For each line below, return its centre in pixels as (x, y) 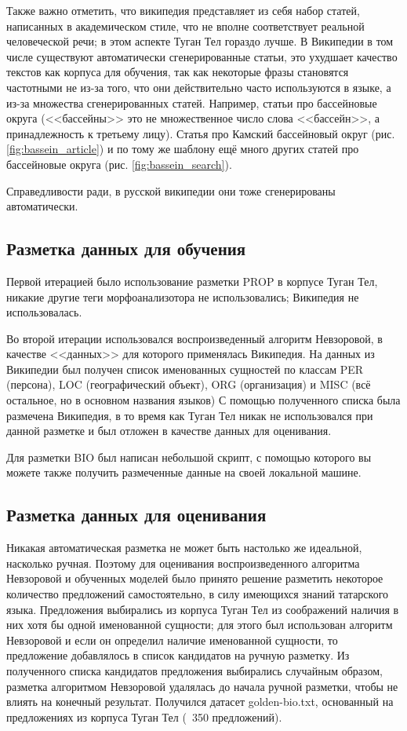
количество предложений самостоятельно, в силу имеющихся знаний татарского (198, 594)
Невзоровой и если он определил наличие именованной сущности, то (172, 640)
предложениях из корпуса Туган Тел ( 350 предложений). (144, 716)
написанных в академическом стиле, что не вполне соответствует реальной (185, 26)
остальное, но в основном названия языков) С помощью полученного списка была (203, 400)
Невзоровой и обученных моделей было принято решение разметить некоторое (195, 578)
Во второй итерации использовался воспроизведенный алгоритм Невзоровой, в (194, 338)
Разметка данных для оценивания (136, 515)
